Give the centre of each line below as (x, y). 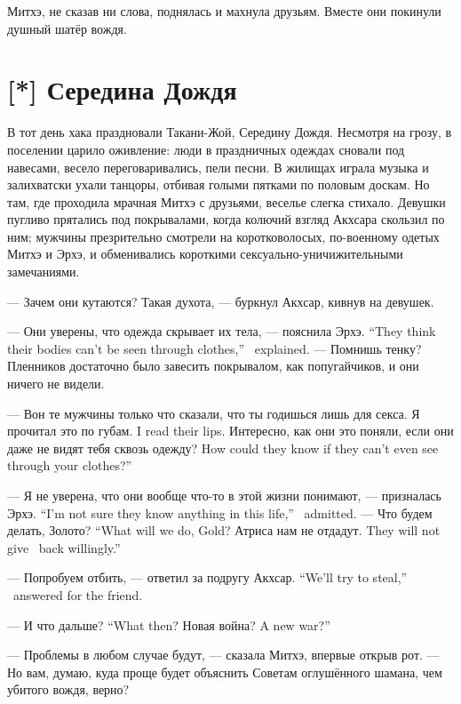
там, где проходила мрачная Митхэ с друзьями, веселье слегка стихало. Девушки (227, 201)
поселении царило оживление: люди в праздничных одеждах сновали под (206, 149)
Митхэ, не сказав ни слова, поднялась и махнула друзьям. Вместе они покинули (224, 11)
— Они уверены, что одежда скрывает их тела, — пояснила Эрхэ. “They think (222, 331)
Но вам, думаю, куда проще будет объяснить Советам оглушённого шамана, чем (225, 672)
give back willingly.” (64, 547)
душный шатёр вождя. (67, 28)
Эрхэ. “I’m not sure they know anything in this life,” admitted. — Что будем (220, 512)
